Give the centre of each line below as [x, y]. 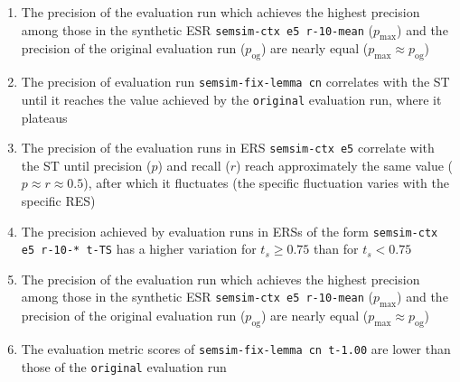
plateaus [44, 117]
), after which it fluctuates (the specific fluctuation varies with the [266, 183]
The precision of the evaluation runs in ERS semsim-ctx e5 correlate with [228, 148]
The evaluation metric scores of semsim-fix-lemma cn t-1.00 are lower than [236, 349]
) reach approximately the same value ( [344, 165]
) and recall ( [194, 165]
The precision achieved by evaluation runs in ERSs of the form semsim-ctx [230, 231]
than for [336, 249]
